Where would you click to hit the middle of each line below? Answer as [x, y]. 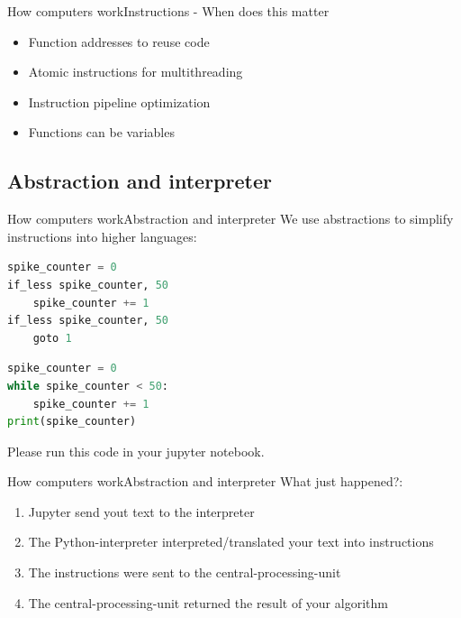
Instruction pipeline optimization [119, 101]
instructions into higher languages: [102, 236]
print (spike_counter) [72, 422]
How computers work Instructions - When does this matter [168, 11]
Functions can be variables [101, 132]
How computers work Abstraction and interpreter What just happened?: [205, 481]
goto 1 [52, 338]
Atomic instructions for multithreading [136, 72]
